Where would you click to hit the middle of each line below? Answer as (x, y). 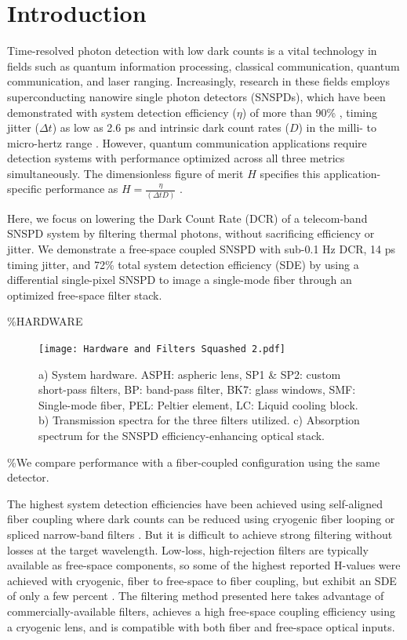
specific (25, 189)
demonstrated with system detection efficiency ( (122, 112)
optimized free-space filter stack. (85, 295)
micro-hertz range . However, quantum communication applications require (187, 142)
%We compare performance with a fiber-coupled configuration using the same (194, 462)
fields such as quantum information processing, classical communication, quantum (203, 65)
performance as (82, 189)
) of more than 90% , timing (309, 112)
